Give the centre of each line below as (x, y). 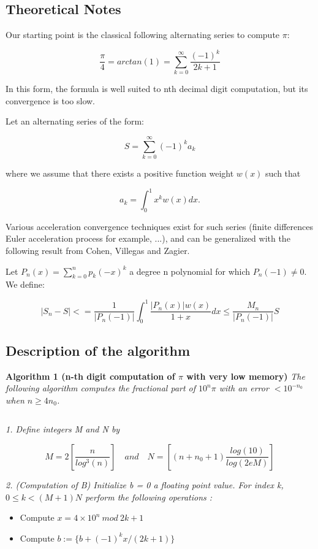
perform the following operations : (149, 497)
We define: (25, 284)
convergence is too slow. (50, 100)
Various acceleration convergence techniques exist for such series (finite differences (159, 226)
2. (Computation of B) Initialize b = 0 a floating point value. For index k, (145, 484)
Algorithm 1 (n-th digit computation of (90, 376)
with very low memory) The (246, 376)
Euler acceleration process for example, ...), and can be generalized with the (148, 238)
